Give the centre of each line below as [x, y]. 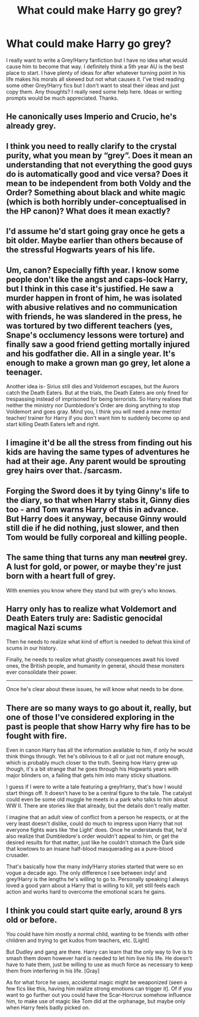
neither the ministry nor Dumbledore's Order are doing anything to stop [93, 405]
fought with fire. [36, 736]
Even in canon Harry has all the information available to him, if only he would [99, 750]
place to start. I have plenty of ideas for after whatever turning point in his [96, 72]
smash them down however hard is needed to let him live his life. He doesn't [99, 958]
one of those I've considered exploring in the [90, 717]
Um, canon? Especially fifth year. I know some [93, 270]
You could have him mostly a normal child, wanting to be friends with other [97, 934]
